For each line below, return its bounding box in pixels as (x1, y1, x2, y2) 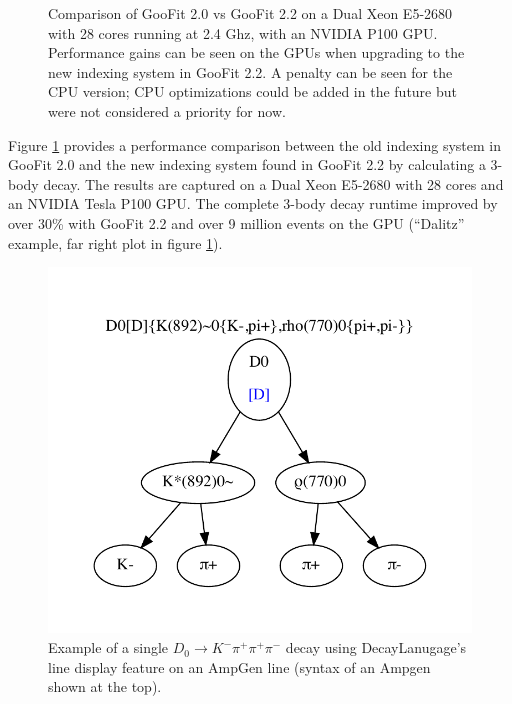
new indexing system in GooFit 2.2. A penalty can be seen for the (48, 61, 453, 82)
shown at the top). (48, 676, 162, 697)
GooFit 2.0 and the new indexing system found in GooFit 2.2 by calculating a (8, 154, 486, 175)
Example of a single (48, 637, 169, 658)
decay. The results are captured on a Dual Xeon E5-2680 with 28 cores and (43, 173, 504, 194)
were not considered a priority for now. (48, 100, 286, 121)
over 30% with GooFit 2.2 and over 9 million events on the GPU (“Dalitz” (8, 212, 465, 233)
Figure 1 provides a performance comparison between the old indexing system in (8, 134, 502, 155)
